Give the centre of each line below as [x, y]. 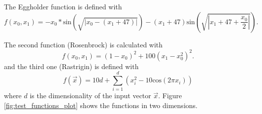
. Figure [170, 95]
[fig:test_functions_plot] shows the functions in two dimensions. [101, 105]
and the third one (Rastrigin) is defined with [71, 66]
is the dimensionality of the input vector [90, 95]
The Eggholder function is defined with [63, 6]
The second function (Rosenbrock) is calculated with [83, 44]
